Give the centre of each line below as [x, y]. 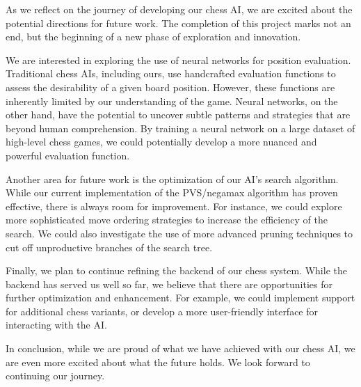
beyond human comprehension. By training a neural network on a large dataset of [180, 128]
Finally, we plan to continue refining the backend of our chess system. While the [176, 270]
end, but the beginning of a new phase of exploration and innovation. [153, 37]
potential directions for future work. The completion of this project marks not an [178, 23]
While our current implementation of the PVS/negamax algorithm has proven [172, 192]
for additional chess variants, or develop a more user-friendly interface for [162, 311]
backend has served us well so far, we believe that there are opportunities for [169, 284]
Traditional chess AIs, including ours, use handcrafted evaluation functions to [171, 73]
